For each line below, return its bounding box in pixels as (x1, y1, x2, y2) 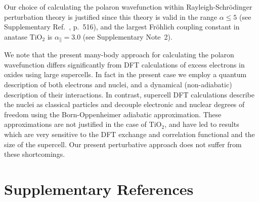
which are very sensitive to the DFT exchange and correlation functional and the (4, 128, 255, 139)
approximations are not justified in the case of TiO (4, 119, 162, 129)
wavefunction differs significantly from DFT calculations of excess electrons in (4, 59, 245, 70)
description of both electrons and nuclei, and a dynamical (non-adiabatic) (4, 79, 232, 90)
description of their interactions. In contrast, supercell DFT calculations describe (4, 89, 254, 99)
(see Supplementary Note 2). (82, 31, 172, 42)
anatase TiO (4, 31, 42, 42)
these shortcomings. (4, 149, 65, 159)
